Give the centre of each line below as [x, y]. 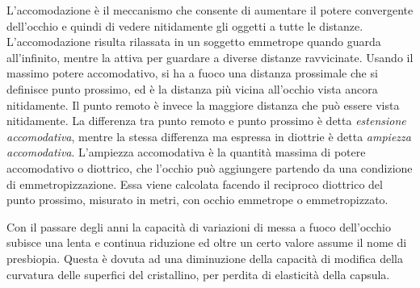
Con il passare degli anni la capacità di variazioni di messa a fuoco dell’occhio [199, 226]
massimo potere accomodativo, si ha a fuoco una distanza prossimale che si [192, 73]
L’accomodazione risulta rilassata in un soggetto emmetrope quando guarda [194, 42]
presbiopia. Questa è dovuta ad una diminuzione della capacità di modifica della [205, 258]
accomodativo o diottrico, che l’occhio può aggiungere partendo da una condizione [210, 167]
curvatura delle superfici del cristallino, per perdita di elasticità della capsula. [198, 274]
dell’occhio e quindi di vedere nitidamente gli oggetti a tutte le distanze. [185, 25]
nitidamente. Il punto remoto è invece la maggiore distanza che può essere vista [203, 104]
